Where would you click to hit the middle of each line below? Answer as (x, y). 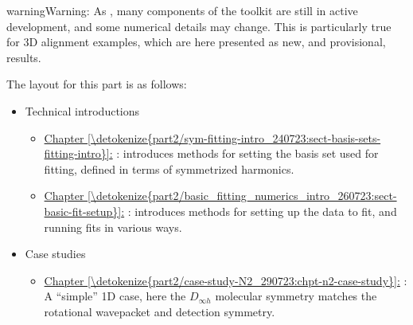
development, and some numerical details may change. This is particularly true (199, 26)
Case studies (55, 254)
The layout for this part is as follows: (97, 84)
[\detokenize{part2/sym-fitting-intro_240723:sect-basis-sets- (234, 137)
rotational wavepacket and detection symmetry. (160, 311)
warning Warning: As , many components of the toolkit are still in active (182, 10)
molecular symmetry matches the (296, 296)
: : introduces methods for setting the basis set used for (244, 153)
